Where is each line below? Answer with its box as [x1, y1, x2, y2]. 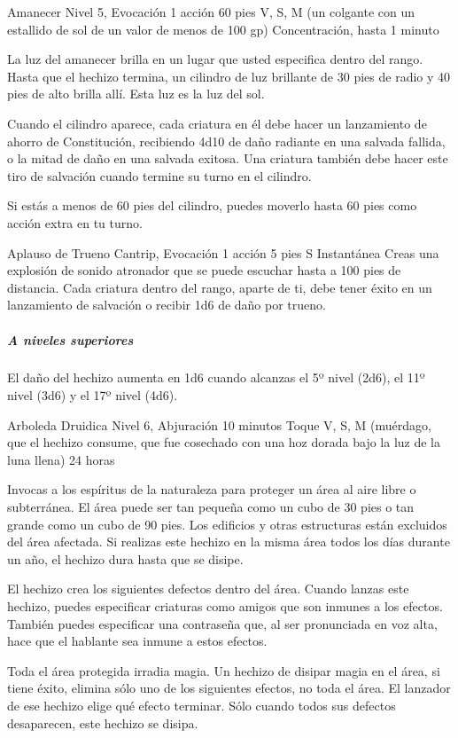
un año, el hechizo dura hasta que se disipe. [7, 549, 244, 568]
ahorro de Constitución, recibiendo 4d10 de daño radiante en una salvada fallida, [7, 131, 446, 150]
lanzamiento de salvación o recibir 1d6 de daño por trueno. [7, 295, 326, 314]
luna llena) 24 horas [7, 450, 115, 468]
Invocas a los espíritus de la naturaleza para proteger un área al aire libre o [7, 480, 416, 499]
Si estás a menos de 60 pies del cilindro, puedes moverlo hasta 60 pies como [7, 196, 417, 215]
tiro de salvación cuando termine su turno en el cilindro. [7, 166, 312, 184]
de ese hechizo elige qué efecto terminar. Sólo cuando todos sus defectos [7, 695, 396, 714]
